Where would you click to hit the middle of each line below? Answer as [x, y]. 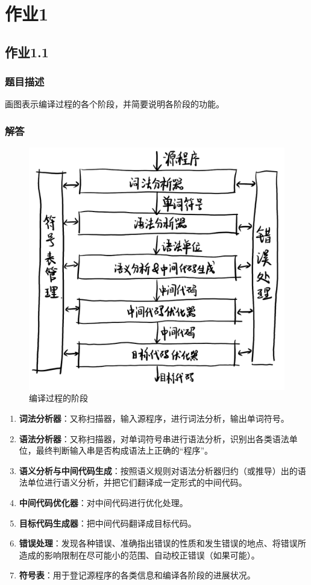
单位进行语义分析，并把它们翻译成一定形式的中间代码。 [137, 482]
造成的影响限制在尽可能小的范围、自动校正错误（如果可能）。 [139, 555]
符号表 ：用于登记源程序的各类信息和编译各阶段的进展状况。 [137, 575]
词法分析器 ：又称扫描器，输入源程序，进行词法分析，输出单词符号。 [154, 418]
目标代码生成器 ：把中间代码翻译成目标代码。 [108, 523]
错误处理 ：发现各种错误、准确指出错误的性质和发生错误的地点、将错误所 [162, 543]
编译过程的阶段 [58, 398]
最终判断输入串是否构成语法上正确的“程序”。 [124, 450]
